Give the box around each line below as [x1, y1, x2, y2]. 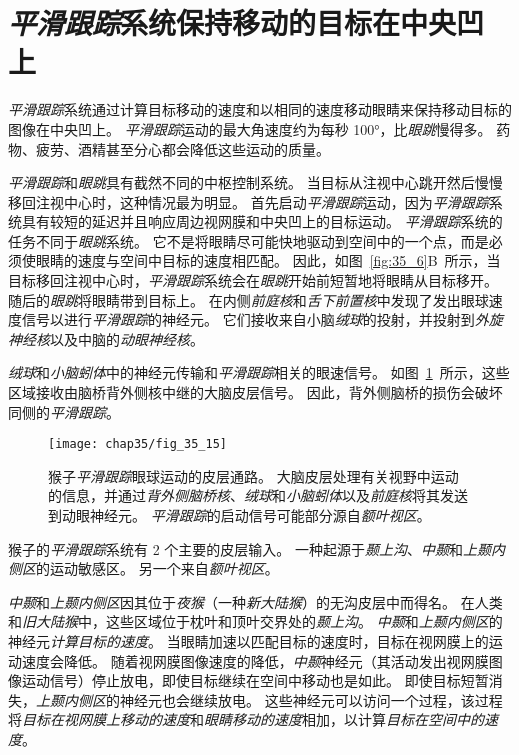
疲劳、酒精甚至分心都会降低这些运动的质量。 [35, 138, 330, 159]
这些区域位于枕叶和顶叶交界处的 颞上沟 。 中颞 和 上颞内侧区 [105, 611, 489, 632]
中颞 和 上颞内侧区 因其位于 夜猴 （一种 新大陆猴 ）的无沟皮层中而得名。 [8, 591, 456, 612]
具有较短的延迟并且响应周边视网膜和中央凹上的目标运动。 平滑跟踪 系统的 [21, 211, 503, 232]
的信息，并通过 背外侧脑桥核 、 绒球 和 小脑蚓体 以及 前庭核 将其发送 [48, 485, 468, 506]
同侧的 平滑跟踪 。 [8, 401, 120, 422]
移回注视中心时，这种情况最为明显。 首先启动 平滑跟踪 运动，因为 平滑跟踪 [8, 191, 489, 212]
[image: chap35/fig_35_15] [48, 437, 227, 452]
